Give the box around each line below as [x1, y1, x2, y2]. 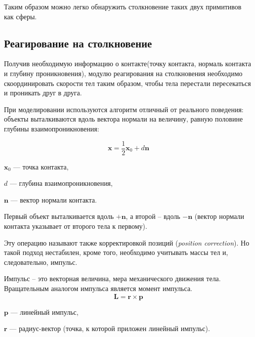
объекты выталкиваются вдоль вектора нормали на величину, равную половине [4, 114, 243, 124]
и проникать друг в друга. [4, 87, 82, 98]
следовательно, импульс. [4, 256, 78, 267]
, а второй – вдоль [126, 211, 180, 221]
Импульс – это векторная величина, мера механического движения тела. [4, 273, 221, 284]
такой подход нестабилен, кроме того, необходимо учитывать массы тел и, [4, 247, 228, 257]
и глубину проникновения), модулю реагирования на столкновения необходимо [4, 68, 243, 78]
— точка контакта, [13, 161, 69, 171]
